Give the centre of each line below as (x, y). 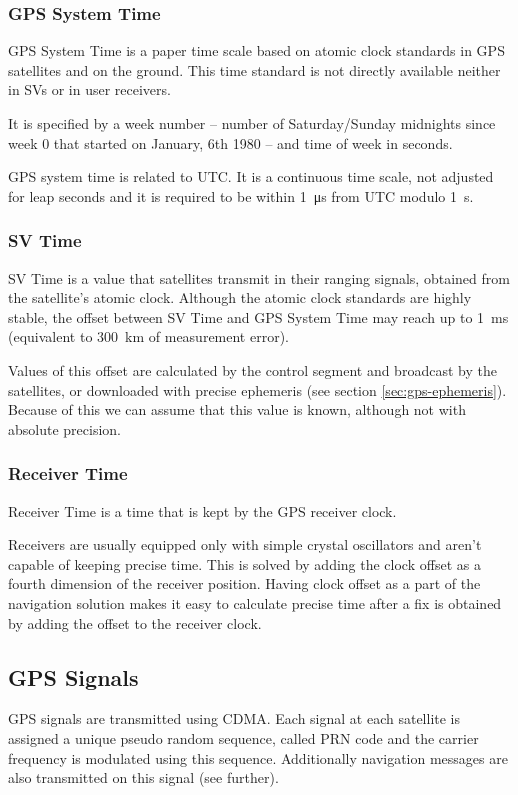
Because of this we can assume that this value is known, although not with (237, 409)
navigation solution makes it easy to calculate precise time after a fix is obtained (255, 602)
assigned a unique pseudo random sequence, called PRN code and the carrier (243, 737)
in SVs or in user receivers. (89, 89)
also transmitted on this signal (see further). (143, 777)
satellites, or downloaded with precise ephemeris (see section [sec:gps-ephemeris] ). (257, 389)
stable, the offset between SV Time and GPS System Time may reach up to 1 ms (258, 316)
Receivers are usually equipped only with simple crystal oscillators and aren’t (245, 544)
